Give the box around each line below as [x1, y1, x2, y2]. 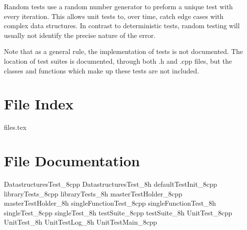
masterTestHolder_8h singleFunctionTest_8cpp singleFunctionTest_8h [4, 198, 216, 208]
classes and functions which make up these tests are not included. [4, 65, 199, 75]
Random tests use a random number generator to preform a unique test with [4, 1, 233, 11]
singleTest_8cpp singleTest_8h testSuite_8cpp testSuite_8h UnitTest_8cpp [4, 207, 232, 217]
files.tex [4, 122, 27, 132]
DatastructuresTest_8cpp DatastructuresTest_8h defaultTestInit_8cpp [4, 179, 217, 189]
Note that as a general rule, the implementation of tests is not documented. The [4, 46, 243, 56]
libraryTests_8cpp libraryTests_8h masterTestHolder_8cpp [4, 188, 182, 198]
